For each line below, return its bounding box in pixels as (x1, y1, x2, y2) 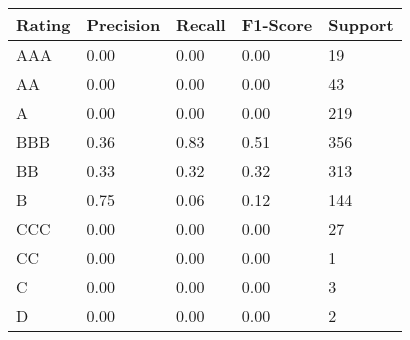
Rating (16, 13, 71, 36)
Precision (86, 13, 161, 36)
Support (328, 13, 394, 36)
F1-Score (241, 13, 313, 36)
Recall (176, 13, 226, 36)
